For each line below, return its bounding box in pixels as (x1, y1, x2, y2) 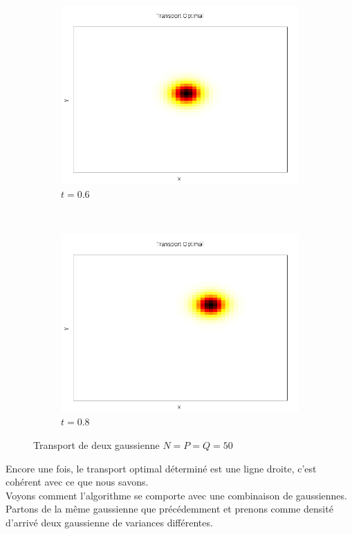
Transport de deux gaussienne (33, 437, 160, 452)
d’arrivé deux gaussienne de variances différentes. (6, 515, 213, 529)
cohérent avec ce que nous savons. (6, 475, 149, 489)
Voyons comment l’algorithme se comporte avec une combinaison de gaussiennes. (6, 488, 347, 502)
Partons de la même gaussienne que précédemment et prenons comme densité (6, 501, 333, 516)
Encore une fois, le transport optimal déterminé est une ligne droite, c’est (6, 461, 317, 475)
